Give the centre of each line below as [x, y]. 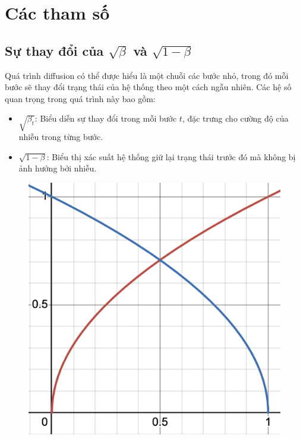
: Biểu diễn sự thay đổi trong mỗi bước [106, 118]
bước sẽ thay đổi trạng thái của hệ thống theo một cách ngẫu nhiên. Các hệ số [148, 87]
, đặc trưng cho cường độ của [235, 118]
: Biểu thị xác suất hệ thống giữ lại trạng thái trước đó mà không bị [171, 156]
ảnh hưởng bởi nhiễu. [58, 168]
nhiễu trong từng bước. [61, 137]
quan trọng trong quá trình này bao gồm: [80, 98]
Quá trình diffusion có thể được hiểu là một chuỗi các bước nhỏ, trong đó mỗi [147, 75]
